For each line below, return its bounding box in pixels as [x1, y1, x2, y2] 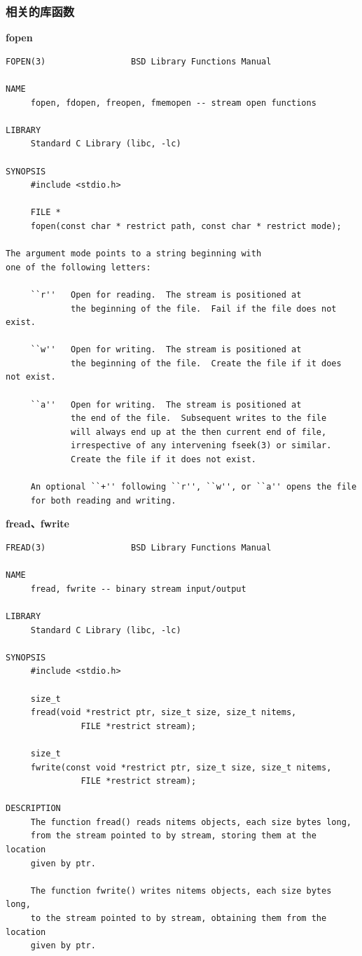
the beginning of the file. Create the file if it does [71, 358, 342, 368]
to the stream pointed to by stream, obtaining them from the [30, 913, 327, 924]
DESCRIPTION [6, 803, 61, 814]
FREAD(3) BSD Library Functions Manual [6, 543, 272, 553]
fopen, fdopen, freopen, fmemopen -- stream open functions [30, 97, 316, 108]
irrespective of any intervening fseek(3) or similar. [71, 441, 332, 451]
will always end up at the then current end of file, [71, 427, 327, 437]
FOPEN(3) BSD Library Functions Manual [6, 56, 272, 67]
